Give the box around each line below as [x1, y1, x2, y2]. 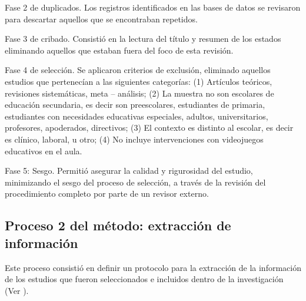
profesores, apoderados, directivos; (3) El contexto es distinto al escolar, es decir [5, 121, 294, 134]
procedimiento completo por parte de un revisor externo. [5, 187, 209, 200]
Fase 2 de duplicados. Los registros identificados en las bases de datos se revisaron [5, 1, 301, 13]
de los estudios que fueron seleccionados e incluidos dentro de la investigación [5, 273, 284, 285]
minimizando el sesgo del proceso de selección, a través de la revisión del [5, 176, 266, 188]
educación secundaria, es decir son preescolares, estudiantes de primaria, [5, 98, 265, 111]
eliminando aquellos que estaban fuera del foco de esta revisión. [5, 44, 234, 56]
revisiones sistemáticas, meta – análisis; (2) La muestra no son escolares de [5, 87, 274, 99]
